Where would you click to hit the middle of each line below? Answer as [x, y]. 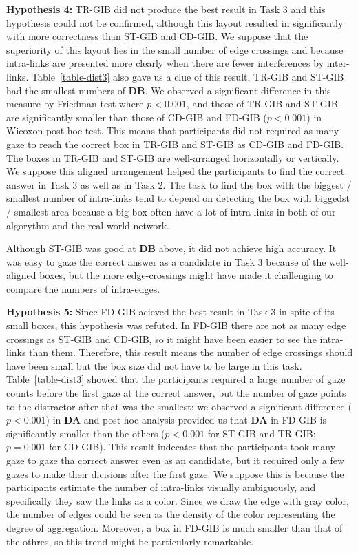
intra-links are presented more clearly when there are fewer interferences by [165, 63]
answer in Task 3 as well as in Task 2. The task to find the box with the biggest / [179, 184]
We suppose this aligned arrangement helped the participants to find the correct [176, 171]
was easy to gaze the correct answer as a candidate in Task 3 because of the [166, 261]
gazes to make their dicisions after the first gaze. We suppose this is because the [175, 473]
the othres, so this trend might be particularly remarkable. [130, 541]
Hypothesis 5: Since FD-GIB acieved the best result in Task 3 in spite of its [170, 312]
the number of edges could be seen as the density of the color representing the [171, 514]
